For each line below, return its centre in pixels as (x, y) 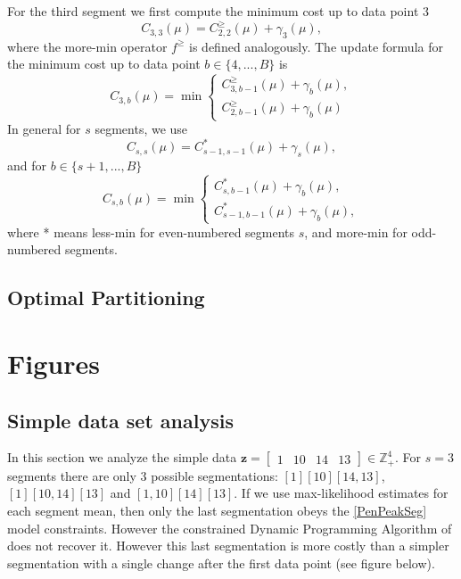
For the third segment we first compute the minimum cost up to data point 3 (218, 11)
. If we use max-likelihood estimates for (341, 493)
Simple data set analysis (120, 420)
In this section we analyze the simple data (122, 457)
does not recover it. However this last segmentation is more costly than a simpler (228, 546)
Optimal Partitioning (106, 298)
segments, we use (141, 129)
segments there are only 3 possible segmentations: (143, 475)
